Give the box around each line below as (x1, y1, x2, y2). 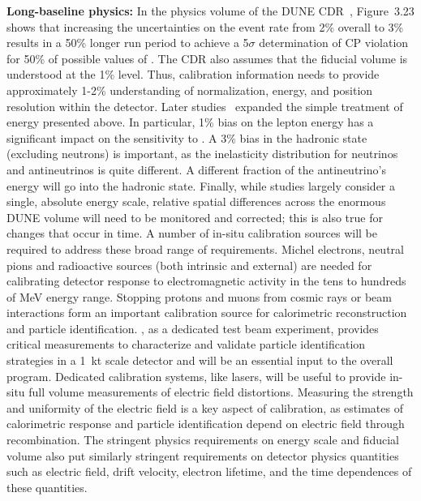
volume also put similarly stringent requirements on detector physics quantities (6, 447, 399, 464)
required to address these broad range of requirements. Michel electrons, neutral (6, 240, 404, 257)
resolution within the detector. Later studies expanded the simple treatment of (6, 97, 403, 114)
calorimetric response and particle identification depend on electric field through (6, 415, 405, 432)
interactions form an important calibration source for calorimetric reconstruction (6, 304, 407, 321)
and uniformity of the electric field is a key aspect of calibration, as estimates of (6, 399, 403, 416)
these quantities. (6, 478, 88, 495)
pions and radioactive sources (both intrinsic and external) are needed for (6, 256, 372, 273)
